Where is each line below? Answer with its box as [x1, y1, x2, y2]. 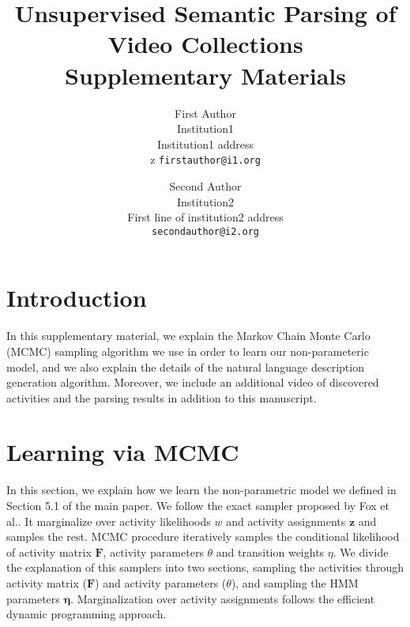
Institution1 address [156, 135, 254, 152]
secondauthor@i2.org [151, 225, 260, 237]
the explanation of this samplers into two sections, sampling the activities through [6, 559, 404, 576]
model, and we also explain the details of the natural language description [6, 358, 364, 375]
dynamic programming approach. [6, 606, 167, 622]
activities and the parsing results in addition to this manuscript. [6, 389, 317, 406]
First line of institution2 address [127, 209, 284, 225]
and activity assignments [226, 512, 346, 529]
